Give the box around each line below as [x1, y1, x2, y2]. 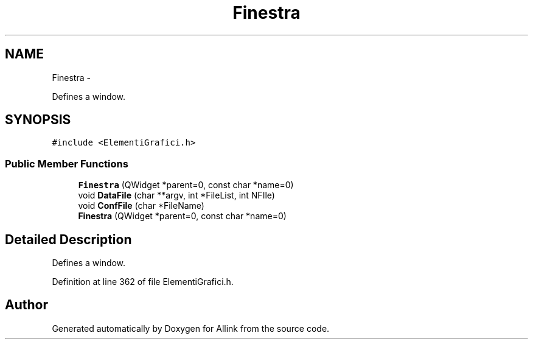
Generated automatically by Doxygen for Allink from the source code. [52, 323, 330, 334]
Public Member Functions [5, 157, 128, 170]
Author [5, 297, 48, 313]
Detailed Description [5, 231, 132, 247]
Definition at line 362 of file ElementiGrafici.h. [52, 276, 234, 287]
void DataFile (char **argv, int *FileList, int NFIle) [78, 190, 275, 201]
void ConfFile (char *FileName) [78, 200, 204, 211]
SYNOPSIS [5, 112, 71, 128]
